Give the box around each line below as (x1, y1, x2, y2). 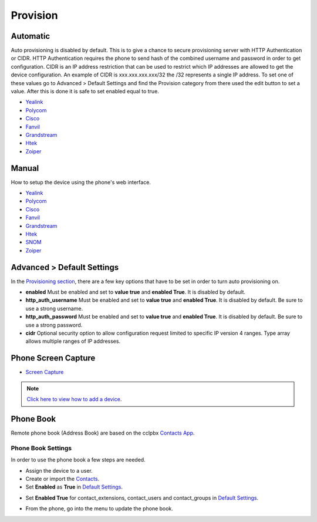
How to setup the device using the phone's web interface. (11, 179, 151, 186)
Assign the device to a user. (25, 467, 93, 474)
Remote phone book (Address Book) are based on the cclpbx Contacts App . (11, 429, 195, 437)
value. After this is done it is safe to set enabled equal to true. (11, 88, 160, 95)
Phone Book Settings (11, 444, 72, 452)
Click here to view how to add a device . (26, 396, 122, 403)
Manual (11, 163, 39, 173)
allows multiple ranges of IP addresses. (25, 338, 120, 345)
